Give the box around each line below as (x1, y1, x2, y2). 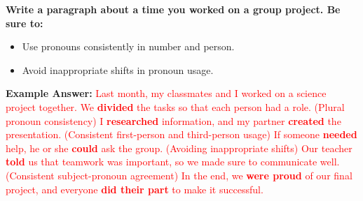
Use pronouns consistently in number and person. (22, 39, 235, 54)
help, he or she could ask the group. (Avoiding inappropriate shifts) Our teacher (6, 140, 352, 155)
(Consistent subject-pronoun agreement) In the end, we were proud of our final (6, 167, 352, 182)
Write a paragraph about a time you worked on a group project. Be (6, 2, 341, 16)
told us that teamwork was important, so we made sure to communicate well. (6, 154, 340, 169)
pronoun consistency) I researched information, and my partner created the (6, 113, 341, 128)
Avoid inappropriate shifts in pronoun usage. (22, 62, 214, 77)
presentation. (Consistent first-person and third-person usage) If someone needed (6, 127, 357, 142)
